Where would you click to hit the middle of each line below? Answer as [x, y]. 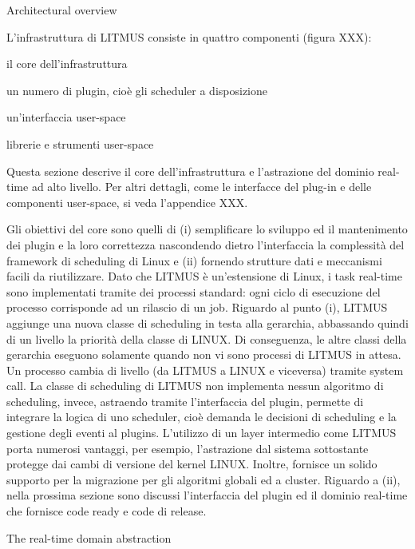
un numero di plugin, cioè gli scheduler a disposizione [137, 90]
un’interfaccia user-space [66, 117]
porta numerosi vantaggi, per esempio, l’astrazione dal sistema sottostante [188, 448]
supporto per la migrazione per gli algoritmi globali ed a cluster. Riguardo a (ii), [204, 479]
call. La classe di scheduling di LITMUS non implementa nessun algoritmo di [195, 386]
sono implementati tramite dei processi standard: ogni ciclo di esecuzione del [194, 291]
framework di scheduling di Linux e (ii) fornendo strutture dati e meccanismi [194, 260]
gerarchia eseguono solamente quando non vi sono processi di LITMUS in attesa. [204, 354]
